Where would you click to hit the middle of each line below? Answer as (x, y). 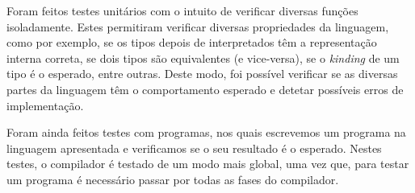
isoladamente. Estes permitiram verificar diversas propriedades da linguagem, (198, 26)
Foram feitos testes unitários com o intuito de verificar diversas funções (182, 10)
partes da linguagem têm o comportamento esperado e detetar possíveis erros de (205, 89)
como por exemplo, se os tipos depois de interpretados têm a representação (192, 42)
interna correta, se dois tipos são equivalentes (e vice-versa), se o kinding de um (203, 57)
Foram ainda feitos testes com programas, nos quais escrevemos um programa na (206, 132)
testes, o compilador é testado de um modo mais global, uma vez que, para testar (208, 164)
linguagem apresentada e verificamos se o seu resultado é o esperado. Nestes (194, 148)
